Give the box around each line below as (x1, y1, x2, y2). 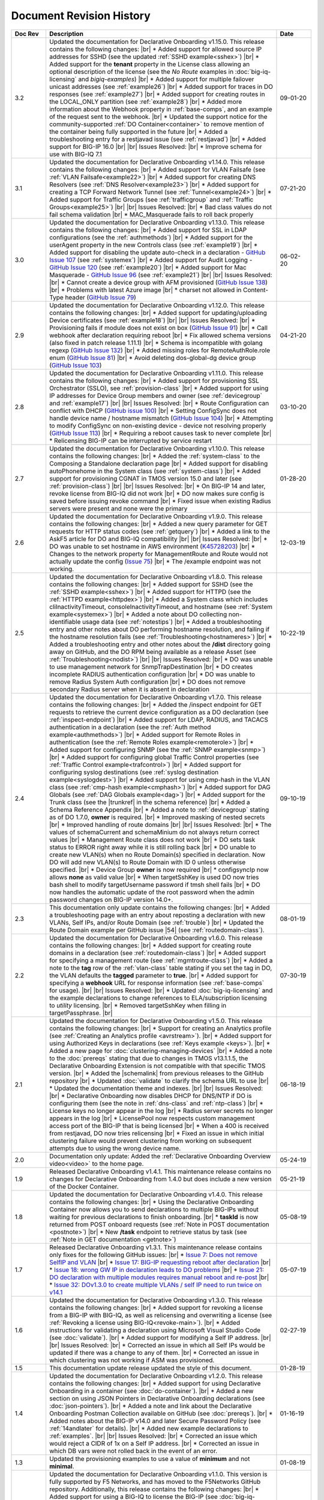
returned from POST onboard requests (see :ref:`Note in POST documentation (49, 1220, 269, 1228)
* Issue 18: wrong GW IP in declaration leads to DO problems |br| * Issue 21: (49, 1265, 264, 1274)
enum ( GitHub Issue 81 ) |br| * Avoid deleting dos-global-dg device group (49, 353, 256, 362)
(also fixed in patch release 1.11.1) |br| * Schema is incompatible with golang (49, 338, 263, 347)
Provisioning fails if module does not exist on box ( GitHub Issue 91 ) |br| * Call (49, 323, 268, 332)
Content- (243, 286, 269, 294)
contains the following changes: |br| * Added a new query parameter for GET (49, 520, 268, 528)
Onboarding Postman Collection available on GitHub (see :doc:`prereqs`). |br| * (49, 1409, 273, 1417)
